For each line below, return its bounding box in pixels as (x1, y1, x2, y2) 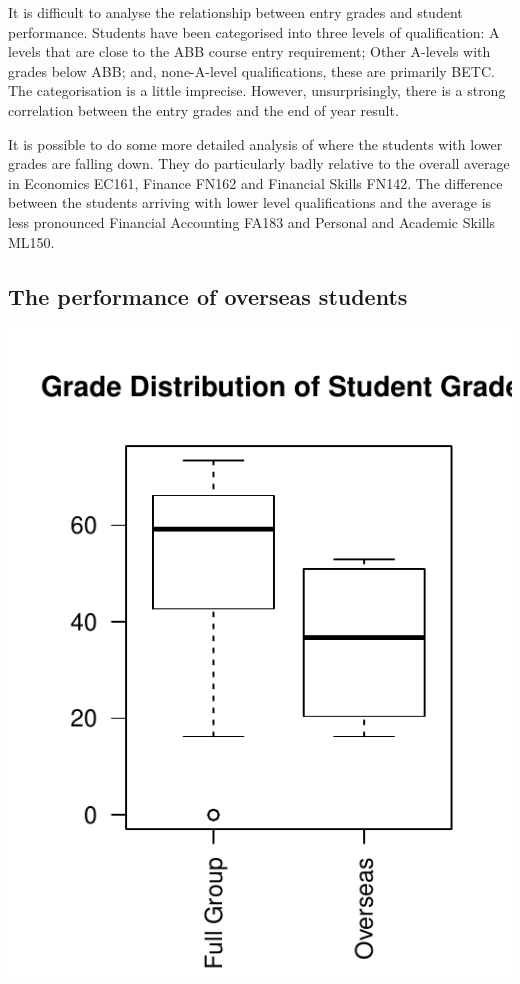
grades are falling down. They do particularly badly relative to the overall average (8, 153, 510, 174)
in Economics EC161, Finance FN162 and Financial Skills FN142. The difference (8, 172, 503, 193)
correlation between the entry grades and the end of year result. (8, 99, 399, 120)
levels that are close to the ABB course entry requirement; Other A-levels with (8, 41, 491, 62)
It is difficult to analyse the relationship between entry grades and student (8, 2, 463, 22)
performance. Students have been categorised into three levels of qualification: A (8, 21, 500, 42)
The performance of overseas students (8, 280, 408, 311)
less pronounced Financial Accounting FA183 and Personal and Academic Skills (8, 211, 496, 232)
